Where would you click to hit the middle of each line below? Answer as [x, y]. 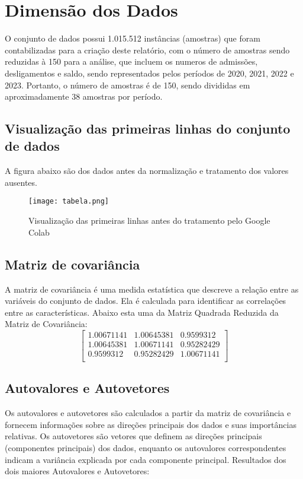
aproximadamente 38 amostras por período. [84, 96]
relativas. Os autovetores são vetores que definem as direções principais [133, 436]
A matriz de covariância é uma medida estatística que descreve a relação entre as [152, 289]
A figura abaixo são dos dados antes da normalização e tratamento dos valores [147, 171]
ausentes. [21, 182]
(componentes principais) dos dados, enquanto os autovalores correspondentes [146, 448]
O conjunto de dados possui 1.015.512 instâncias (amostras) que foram [133, 38]
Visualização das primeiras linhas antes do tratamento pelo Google [149, 221]
